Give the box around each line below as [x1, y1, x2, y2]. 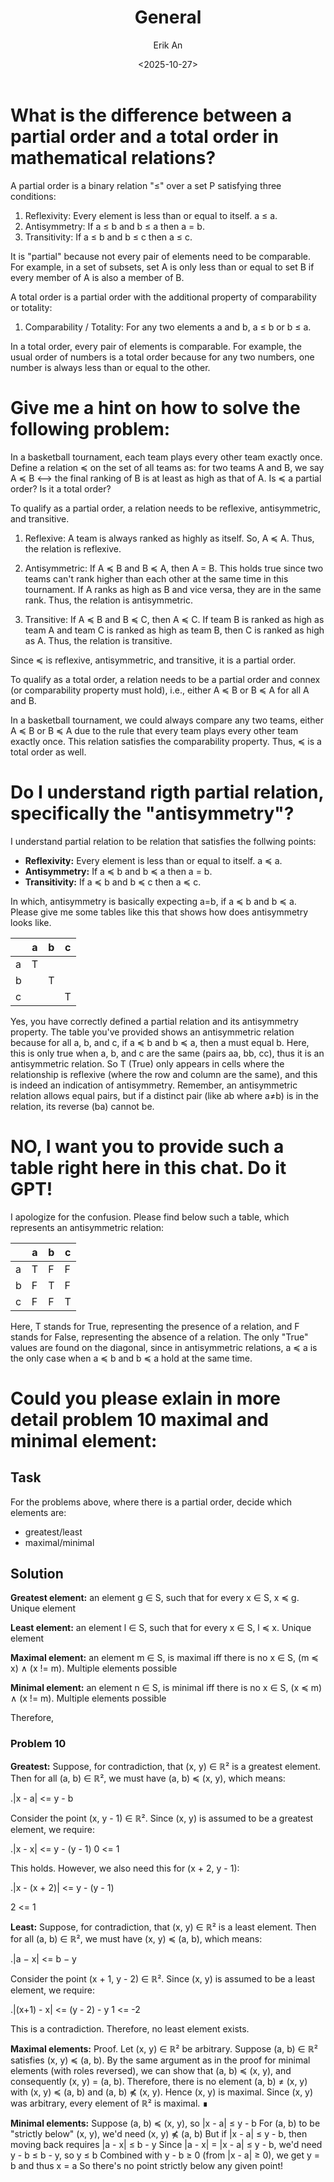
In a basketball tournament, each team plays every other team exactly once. [10, 451, 323, 463]
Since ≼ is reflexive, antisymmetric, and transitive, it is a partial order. [10, 654, 297, 666]
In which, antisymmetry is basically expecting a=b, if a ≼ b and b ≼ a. [10, 895, 297, 907]
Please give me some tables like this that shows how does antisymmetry [10, 906, 309, 918]
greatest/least [24, 1526, 83, 1538]
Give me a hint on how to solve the [10, 396, 301, 419]
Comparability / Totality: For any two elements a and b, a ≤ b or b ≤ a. [24, 321, 312, 333]
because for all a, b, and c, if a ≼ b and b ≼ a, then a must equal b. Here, [10, 1036, 310, 1048]
